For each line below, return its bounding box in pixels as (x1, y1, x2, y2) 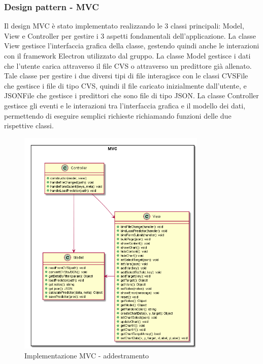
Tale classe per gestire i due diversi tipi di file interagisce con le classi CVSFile (4, 70, 248, 81)
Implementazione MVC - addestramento (24, 350, 149, 361)
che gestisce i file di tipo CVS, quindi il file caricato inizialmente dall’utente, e (4, 80, 247, 91)
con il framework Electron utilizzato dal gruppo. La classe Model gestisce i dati (4, 50, 251, 61)
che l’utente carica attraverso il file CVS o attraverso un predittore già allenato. (4, 60, 252, 71)
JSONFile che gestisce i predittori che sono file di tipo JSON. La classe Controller (4, 90, 259, 101)
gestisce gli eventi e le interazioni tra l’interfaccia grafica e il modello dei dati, (4, 100, 246, 110)
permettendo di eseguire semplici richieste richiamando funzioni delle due (4, 110, 232, 121)
